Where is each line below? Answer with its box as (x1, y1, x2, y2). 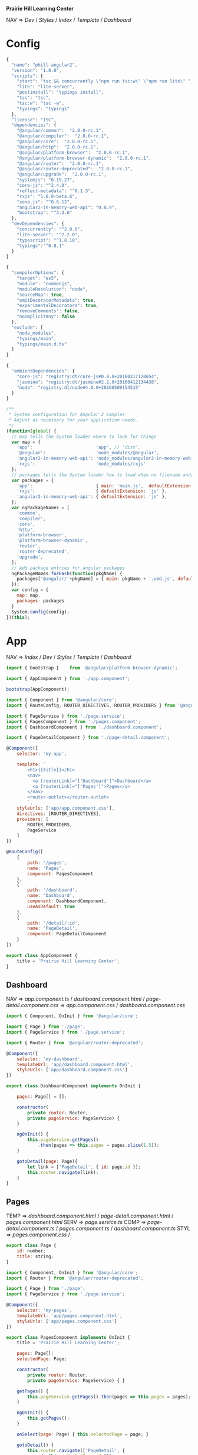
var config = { (11, 587, 49, 593)
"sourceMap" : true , (16, 292, 65, 298)
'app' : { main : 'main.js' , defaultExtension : (16, 483, 194, 489)
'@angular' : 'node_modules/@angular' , (16, 450, 160, 456)
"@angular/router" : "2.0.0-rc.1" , (16, 160, 104, 167)
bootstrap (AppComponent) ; (6, 687, 70, 692)
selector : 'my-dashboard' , (16, 1056, 83, 1062)
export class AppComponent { (6, 952, 78, 958)
